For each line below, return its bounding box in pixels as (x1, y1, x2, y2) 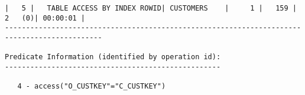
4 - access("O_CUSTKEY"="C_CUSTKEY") (17, 82, 166, 91)
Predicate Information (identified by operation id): (5, 53, 221, 62)
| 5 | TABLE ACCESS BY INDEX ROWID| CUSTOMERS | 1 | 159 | (5, 4, 297, 12)
